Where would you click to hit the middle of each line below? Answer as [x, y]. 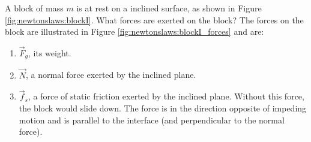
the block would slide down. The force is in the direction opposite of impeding [163, 108]
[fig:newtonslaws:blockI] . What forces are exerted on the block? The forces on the [154, 19]
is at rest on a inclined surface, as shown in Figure [169, 8]
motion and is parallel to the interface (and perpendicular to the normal [152, 120]
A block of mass [34, 8]
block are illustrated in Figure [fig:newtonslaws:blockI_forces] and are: [134, 31]
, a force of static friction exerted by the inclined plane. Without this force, [166, 96]
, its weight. [50, 53]
